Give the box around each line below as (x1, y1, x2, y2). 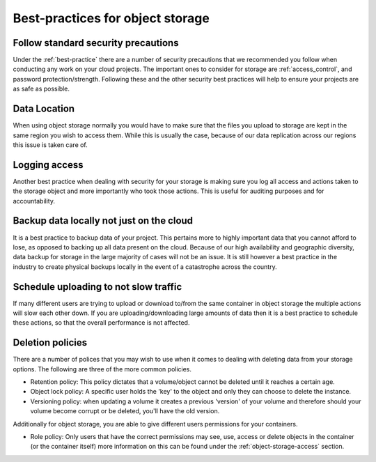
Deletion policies (13, 337, 87, 348)
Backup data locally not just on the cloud (13, 215, 194, 226)
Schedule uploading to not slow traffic (13, 281, 182, 293)
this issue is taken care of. (13, 140, 88, 149)
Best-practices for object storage (13, 10, 210, 26)
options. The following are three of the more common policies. (13, 364, 191, 373)
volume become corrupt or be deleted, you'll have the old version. (30, 407, 220, 415)
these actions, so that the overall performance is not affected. (13, 318, 190, 327)
